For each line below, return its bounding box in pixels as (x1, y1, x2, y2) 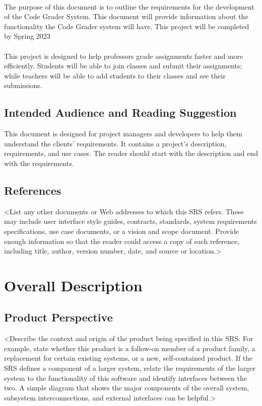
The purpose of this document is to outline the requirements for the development (4, 1, 254, 12)
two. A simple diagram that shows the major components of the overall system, (4, 382, 249, 393)
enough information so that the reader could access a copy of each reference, (4, 235, 240, 246)
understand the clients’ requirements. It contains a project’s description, (4, 138, 227, 148)
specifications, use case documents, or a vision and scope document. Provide (4, 225, 239, 236)
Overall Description (4, 275, 143, 295)
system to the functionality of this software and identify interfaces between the (4, 372, 247, 383)
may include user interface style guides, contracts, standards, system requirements (4, 216, 257, 226)
